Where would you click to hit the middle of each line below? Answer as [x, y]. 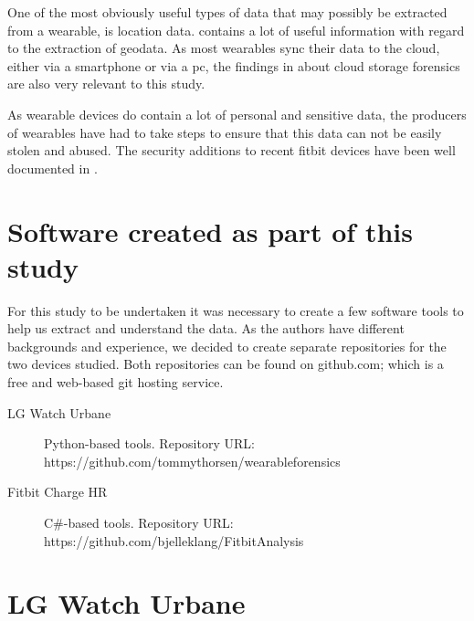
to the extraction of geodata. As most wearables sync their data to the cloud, [224, 48]
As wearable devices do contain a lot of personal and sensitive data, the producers [237, 114]
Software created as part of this [210, 231]
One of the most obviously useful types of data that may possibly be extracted [227, 12]
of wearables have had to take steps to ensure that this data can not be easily [225, 132]
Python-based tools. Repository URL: [149, 443]
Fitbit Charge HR [58, 492]
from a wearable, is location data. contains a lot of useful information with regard [236, 30]
